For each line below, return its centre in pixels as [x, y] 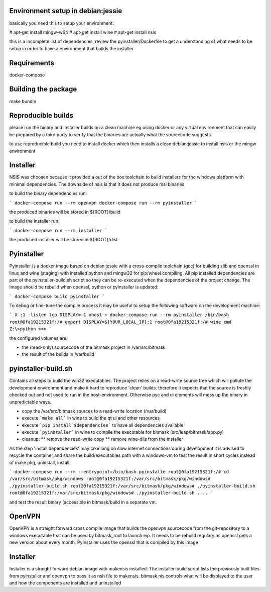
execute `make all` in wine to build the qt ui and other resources [91, 418]
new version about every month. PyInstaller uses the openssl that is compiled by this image [104, 542]
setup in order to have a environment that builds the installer [72, 48]
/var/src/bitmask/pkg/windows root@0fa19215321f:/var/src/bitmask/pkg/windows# [110, 479]
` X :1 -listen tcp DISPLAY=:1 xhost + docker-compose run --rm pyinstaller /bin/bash [119, 315]
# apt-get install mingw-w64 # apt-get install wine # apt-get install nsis [83, 32]
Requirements [32, 63]
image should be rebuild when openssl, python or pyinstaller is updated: [84, 287]
